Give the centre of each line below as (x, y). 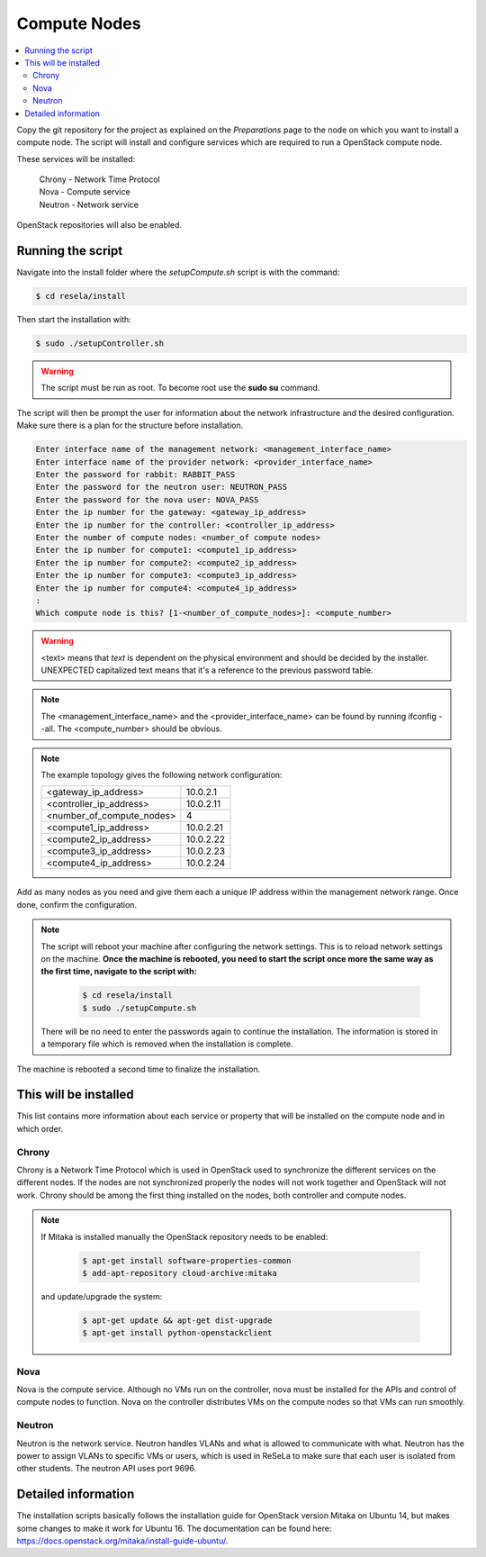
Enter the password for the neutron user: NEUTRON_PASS (162, 487)
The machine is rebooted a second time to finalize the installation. (139, 1069)
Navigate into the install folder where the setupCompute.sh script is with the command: (178, 272)
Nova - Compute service (85, 192)
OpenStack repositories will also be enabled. (99, 225)
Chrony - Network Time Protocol (100, 179)
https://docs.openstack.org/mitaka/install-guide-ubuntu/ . (122, 1541)
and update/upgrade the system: (102, 1296)
